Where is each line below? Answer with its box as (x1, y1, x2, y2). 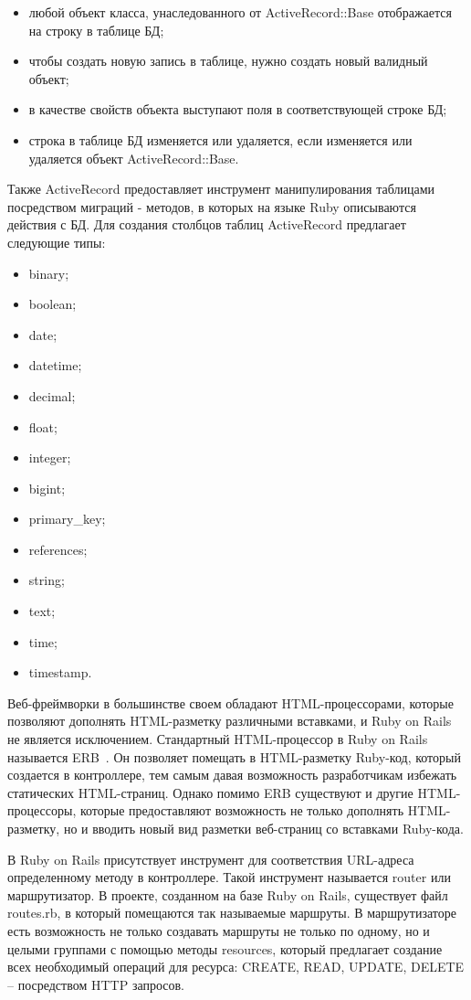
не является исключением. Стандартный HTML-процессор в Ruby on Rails (7, 729, 428, 749)
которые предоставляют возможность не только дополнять (79, 801, 404, 820)
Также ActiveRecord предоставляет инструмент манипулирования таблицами (7, 179, 435, 198)
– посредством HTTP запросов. (7, 974, 184, 994)
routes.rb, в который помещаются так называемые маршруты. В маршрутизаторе (7, 903, 456, 922)
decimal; (28, 386, 76, 405)
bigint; (28, 478, 66, 497)
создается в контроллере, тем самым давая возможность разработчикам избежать (7, 765, 457, 784)
